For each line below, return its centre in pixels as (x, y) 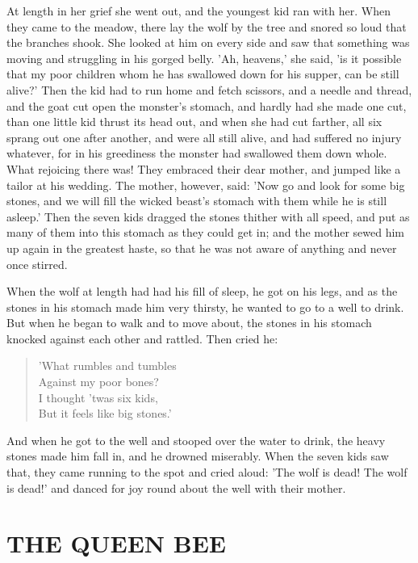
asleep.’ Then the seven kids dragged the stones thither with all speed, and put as (208, 216)
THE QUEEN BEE (116, 543)
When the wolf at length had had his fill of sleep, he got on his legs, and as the (202, 291)
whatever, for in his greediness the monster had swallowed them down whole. (197, 153)
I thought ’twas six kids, (98, 397)
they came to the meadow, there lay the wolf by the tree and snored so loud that (207, 26)
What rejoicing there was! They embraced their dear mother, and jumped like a (204, 168)
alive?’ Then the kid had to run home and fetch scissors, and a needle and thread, (209, 89)
